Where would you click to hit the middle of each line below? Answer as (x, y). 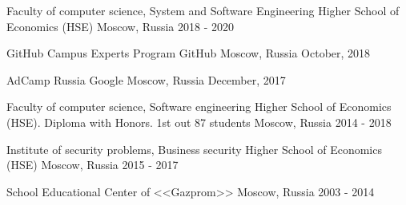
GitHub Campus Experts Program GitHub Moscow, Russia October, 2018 (189, 53)
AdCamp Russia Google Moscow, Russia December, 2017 (146, 79)
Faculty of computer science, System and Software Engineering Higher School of (203, 10)
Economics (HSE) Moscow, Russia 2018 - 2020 (121, 26)
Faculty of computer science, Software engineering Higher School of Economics (199, 106)
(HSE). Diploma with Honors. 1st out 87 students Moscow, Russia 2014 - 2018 (199, 122)
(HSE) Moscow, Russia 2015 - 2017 (92, 165)
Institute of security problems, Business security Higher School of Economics (194, 149)
